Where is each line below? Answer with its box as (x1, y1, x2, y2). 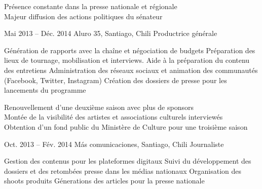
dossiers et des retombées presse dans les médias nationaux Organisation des (4, 165, 242, 176)
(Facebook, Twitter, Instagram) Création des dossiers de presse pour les (4, 74, 227, 85)
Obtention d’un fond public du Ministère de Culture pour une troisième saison (4, 121, 248, 132)
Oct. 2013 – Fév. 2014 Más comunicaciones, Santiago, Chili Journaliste (4, 138, 224, 149)
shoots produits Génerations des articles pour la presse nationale (4, 175, 205, 186)
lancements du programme (4, 85, 86, 95)
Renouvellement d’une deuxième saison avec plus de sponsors (4, 101, 194, 112)
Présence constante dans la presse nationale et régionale (4, 1, 177, 11)
